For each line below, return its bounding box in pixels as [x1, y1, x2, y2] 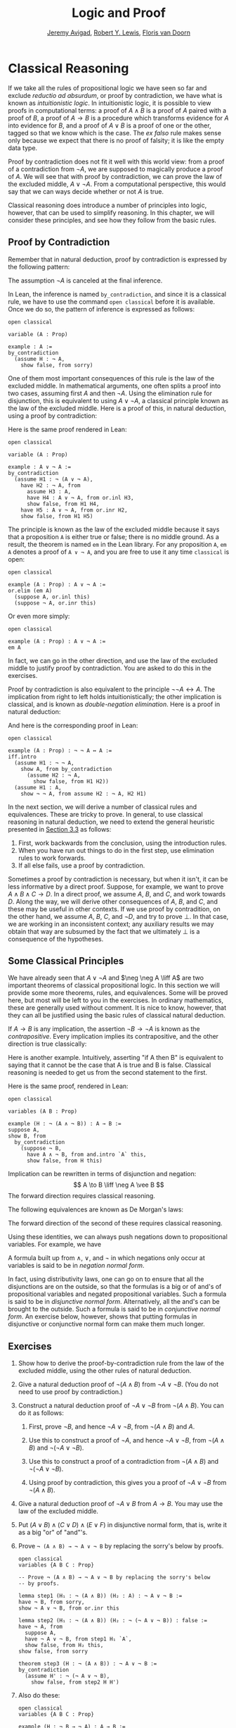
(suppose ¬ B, [20, 1145, 62, 1152]
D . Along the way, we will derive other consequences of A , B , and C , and [8, 897, 218, 906]
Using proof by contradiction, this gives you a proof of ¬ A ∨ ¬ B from [28, 1479, 227, 1487]
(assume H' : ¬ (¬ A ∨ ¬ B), [25, 1672, 110, 1680]
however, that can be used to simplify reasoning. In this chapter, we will [8, 208, 215, 216]
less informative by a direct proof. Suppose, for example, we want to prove [8, 882, 224, 891]
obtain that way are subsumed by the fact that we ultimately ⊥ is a [8, 927, 200, 935]
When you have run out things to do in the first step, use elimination [18, 846, 215, 854]
